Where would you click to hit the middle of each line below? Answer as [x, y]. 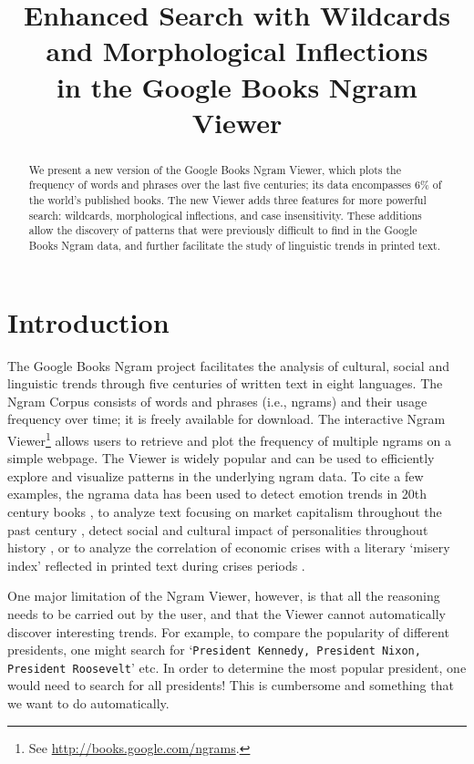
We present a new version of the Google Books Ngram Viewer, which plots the [215, 169]
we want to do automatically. [88, 703]
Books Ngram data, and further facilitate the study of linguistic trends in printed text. [234, 246]
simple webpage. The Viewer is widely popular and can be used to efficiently [221, 458]
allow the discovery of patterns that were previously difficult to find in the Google [223, 230]
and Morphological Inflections [237, 51]
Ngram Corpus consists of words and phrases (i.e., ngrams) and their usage [217, 401]
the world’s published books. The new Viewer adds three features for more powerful [227, 200]
